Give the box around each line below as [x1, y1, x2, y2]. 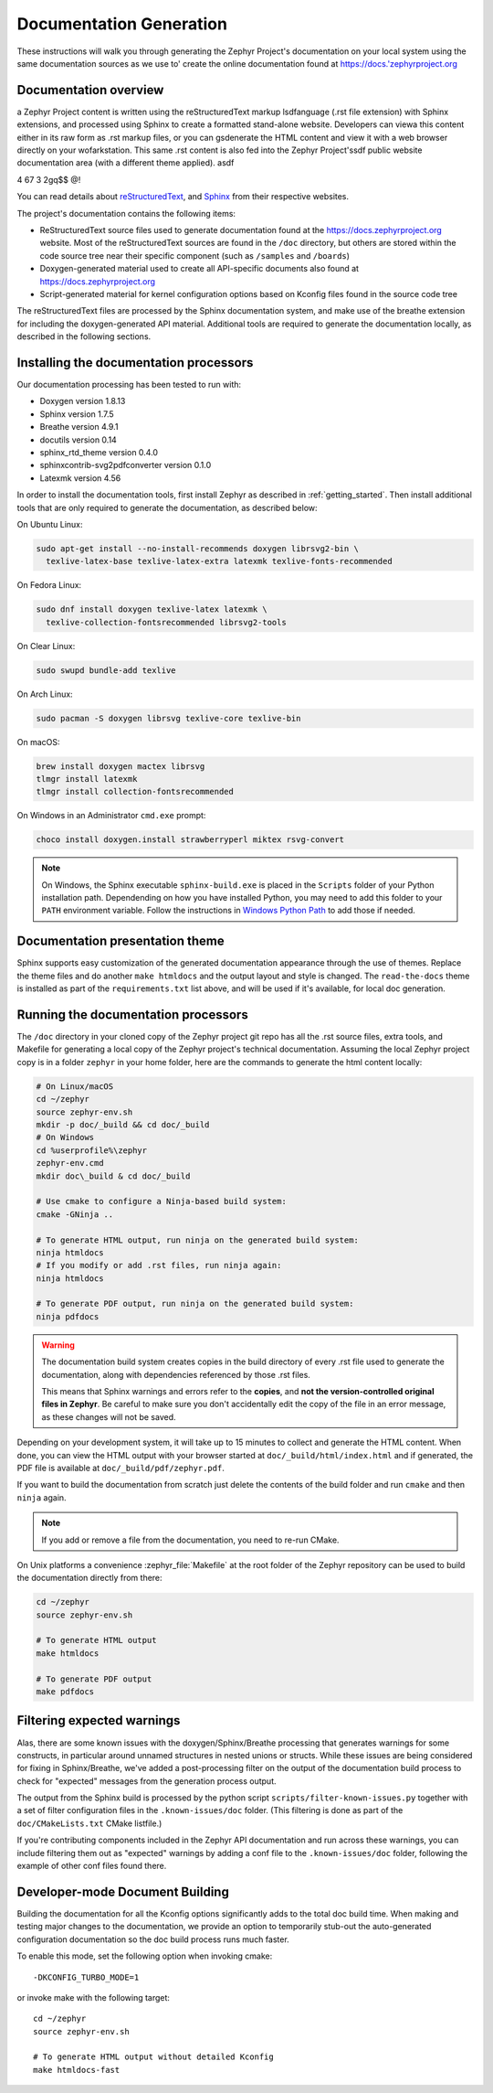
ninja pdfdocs [36, 1311, 100, 1321]
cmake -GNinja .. [36, 1209, 114, 1220]
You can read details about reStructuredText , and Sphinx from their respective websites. [16, 191, 350, 202]
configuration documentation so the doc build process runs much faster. [16, 1934, 289, 1945]
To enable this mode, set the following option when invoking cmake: [16, 1950, 273, 1961]
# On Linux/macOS [36, 1081, 114, 1092]
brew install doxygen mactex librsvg [36, 761, 205, 772]
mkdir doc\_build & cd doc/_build [36, 1170, 191, 1181]
